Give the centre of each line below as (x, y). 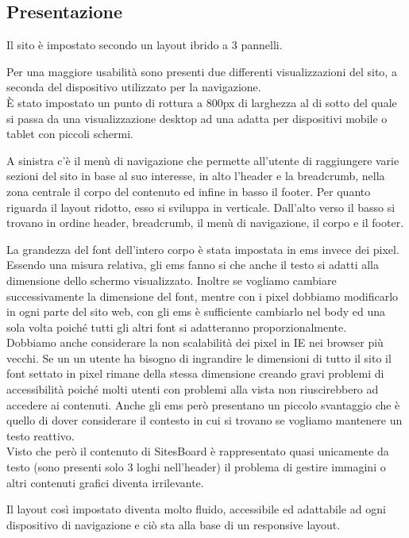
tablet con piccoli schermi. (70, 134)
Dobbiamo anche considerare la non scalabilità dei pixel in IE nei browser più (195, 342)
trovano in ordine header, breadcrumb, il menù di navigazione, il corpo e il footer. (205, 223)
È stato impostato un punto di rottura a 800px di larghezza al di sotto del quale (202, 102)
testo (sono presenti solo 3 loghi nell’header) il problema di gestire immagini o (196, 467)
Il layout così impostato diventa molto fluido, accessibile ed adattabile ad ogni (196, 509)
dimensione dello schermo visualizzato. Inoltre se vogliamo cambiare (172, 280)
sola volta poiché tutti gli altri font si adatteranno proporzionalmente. (177, 327)
